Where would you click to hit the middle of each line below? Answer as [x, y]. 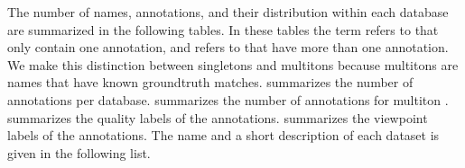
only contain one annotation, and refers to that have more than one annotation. [228, 47]
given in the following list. [79, 152]
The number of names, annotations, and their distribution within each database [228, 12]
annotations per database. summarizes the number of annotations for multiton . [228, 99]
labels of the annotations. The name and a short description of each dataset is [223, 135]
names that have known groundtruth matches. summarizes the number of [210, 82]
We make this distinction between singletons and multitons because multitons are [233, 64]
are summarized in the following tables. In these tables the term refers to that [223, 29]
